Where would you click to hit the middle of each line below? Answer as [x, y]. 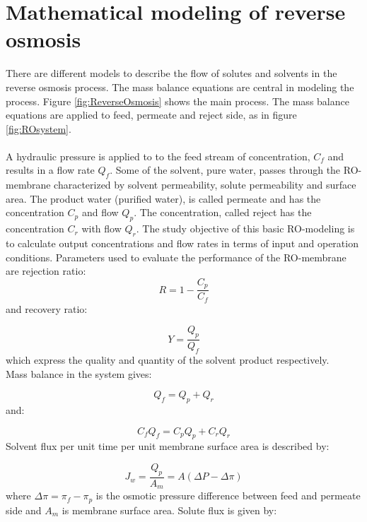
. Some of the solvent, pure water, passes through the [225, 170]
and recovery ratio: [47, 308]
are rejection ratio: [46, 271]
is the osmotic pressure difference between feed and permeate [228, 496]
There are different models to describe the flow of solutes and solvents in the [171, 73]
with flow [101, 229]
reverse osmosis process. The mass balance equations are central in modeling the [180, 87]
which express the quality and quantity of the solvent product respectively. [168, 359]
